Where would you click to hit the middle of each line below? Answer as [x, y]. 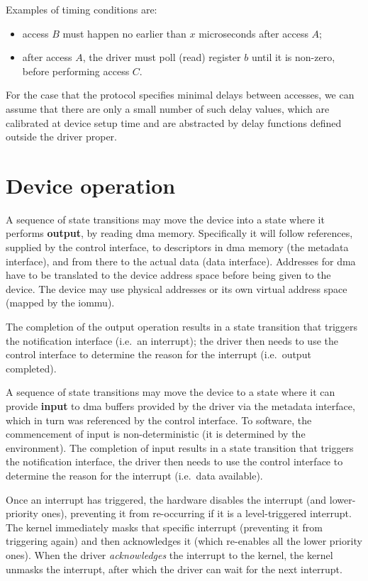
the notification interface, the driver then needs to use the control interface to [174, 461]
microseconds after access [253, 33]
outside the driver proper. [61, 137]
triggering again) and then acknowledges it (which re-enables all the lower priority [184, 541]
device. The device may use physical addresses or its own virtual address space [177, 288]
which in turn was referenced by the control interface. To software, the [159, 420]
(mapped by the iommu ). [60, 303]
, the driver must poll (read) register [162, 57]
